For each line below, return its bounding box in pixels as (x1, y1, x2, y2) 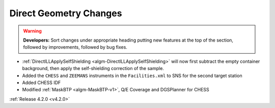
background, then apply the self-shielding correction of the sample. (22, 65, 164, 71)
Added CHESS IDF (22, 79, 61, 86)
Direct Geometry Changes (9, 8, 122, 19)
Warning (23, 28, 42, 34)
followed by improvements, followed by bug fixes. (23, 44, 127, 50)
